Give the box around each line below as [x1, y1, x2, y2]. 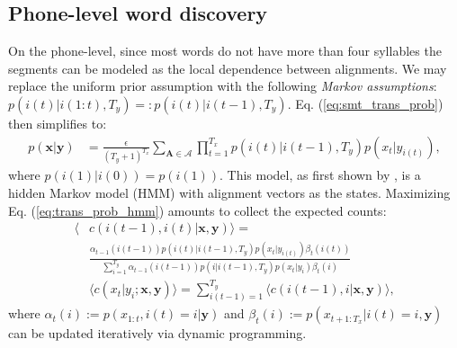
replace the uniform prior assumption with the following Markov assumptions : [8, 76, 437, 95]
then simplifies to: [8, 113, 107, 132]
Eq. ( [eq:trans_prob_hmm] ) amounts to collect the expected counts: [8, 201, 387, 219]
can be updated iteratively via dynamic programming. [8, 324, 307, 343]
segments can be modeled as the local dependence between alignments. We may [8, 58, 447, 77]
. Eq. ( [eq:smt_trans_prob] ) [287, 94, 444, 112]
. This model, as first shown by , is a [220, 165, 421, 184]
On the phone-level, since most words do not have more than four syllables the [8, 41, 442, 60]
